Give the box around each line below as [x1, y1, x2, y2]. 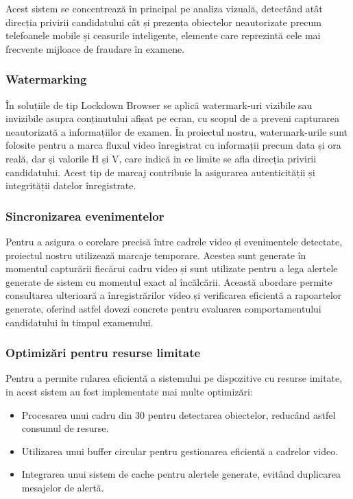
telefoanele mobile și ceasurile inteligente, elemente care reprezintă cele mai [5, 28, 321, 42]
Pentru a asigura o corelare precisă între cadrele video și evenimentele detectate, [5, 234, 343, 248]
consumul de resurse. [21, 421, 109, 435]
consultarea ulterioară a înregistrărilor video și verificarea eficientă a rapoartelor [5, 288, 342, 302]
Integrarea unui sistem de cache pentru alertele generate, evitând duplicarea [21, 467, 341, 481]
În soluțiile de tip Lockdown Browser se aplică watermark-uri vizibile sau [5, 97, 313, 112]
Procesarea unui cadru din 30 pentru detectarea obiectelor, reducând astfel [21, 407, 336, 422]
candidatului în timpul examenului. [5, 315, 154, 329]
